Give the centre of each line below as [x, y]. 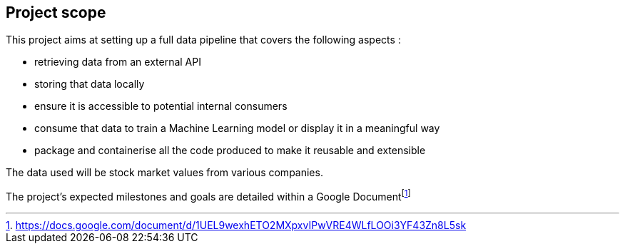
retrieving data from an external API [118, 62]
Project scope [56, 12]
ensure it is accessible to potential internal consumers [161, 106]
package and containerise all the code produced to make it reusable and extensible [230, 151]
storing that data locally [90, 84]
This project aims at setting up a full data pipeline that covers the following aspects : [203, 40]
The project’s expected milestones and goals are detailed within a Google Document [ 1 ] [208, 196]
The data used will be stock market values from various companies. [164, 173]
